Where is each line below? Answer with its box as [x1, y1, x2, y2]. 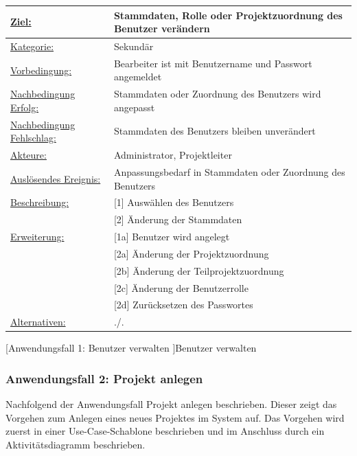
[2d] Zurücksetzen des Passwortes [113, 297, 253, 312]
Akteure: [10, 148, 47, 162]
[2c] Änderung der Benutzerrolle [113, 280, 249, 295]
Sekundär [113, 38, 154, 53]
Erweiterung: [10, 229, 65, 244]
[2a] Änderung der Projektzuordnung [113, 246, 269, 260]
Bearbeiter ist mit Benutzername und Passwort [113, 56, 312, 70]
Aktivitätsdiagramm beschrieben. [5, 437, 146, 451]
